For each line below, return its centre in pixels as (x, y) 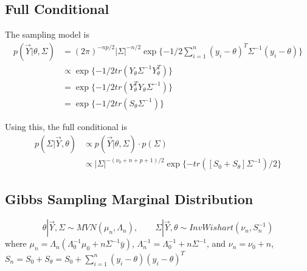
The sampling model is (47, 34)
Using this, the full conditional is (66, 126)
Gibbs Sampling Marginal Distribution (129, 199)
